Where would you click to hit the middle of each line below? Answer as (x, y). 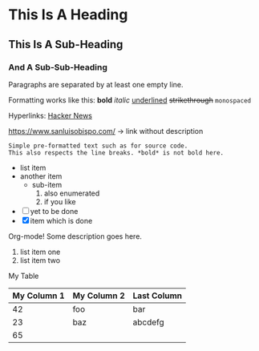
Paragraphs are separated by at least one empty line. (96, 84)
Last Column (158, 296)
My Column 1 (39, 296)
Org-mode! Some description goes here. (75, 236)
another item (41, 176)
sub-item (47, 184)
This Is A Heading (68, 15)
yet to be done (54, 211)
